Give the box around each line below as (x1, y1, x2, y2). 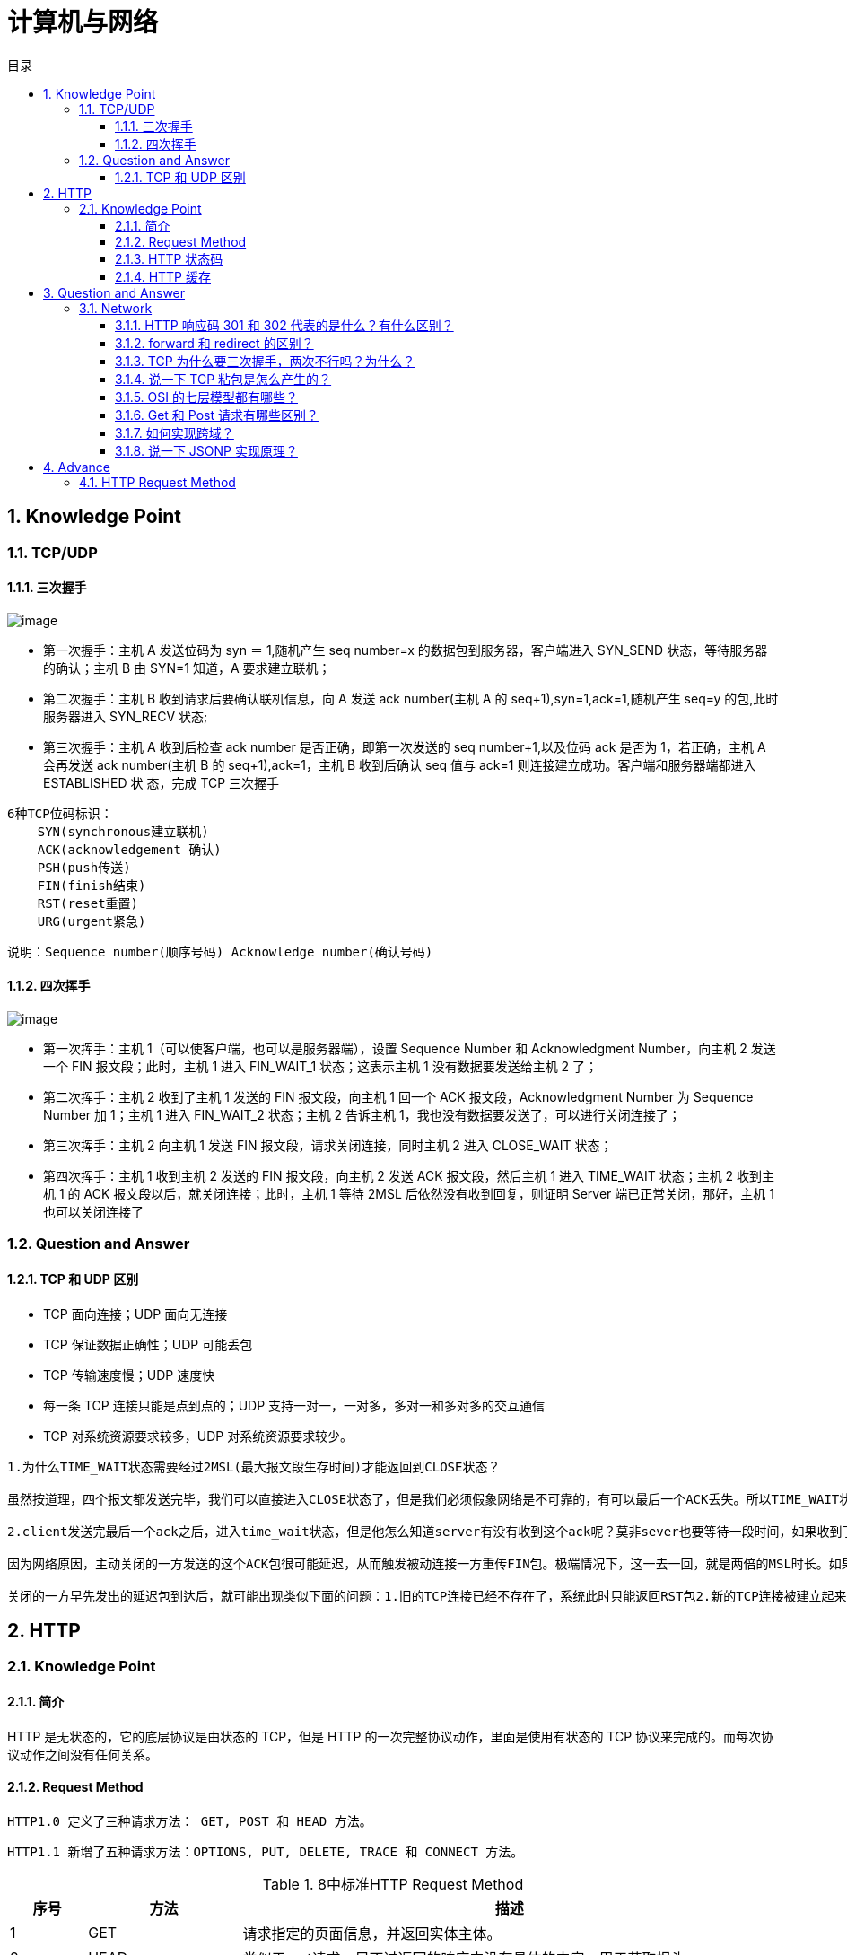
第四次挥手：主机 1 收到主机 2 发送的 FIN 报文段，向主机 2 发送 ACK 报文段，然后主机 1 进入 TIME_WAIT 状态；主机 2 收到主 (43, 1168, 775, 1184)
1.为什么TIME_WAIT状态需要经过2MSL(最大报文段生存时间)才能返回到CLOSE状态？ (7, 1459, 501, 1474)
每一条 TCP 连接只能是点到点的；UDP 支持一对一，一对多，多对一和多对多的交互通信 (43, 1397, 546, 1413)
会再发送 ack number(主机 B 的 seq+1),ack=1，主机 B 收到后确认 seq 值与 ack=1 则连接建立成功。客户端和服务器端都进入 (43, 756, 756, 772)
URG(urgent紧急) (37, 913, 146, 929)
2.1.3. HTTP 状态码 (115, 250, 223, 266)
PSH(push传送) (37, 860, 131, 875)
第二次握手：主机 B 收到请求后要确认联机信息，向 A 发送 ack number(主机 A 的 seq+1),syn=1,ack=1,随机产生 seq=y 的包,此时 (43, 690, 779, 706)
